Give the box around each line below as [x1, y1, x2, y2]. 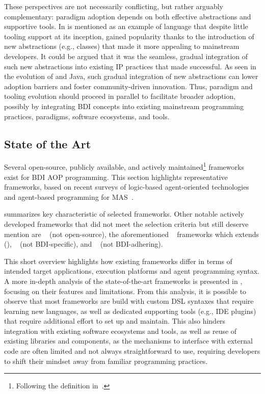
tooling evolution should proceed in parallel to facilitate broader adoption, [4, 91, 236, 101]
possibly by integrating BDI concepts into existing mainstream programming [4, 100, 244, 111]
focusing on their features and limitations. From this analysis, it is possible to [4, 285, 247, 296]
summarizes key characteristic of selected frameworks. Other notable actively [4, 208, 244, 219]
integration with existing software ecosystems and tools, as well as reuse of [4, 325, 237, 336]
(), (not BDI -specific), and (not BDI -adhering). [4, 239, 163, 249]
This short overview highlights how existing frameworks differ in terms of [4, 255, 232, 266]
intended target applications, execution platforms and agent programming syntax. [4, 266, 259, 276]
